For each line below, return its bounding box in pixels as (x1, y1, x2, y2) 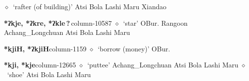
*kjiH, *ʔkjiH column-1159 (4, 43, 87, 53)
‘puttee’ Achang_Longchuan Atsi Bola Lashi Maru (87, 60, 239, 70)
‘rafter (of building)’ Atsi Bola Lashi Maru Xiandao (13, 1, 166, 11)
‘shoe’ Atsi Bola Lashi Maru (7, 69, 91, 79)
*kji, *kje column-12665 (4, 60, 76, 70)
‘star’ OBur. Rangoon (123, 17, 188, 28)
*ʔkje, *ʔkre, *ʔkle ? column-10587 (4, 17, 112, 28)
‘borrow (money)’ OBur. (98, 43, 170, 53)
